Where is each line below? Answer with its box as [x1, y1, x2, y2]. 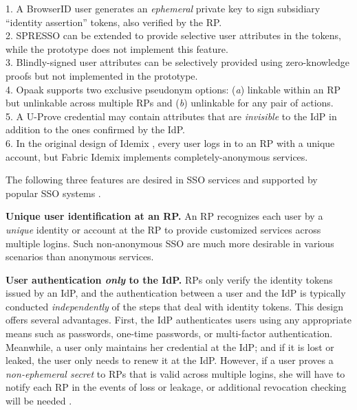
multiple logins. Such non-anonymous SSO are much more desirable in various [6, 236, 334, 250]
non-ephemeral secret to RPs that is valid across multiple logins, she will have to [6, 366, 345, 380]
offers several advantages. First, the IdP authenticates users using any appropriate [6, 312, 351, 327]
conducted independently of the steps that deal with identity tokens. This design [6, 299, 343, 313]
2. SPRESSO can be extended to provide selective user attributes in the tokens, [6, 28, 341, 43]
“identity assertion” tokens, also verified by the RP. [6, 14, 222, 29]
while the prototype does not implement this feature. [6, 41, 228, 56]
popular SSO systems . [6, 185, 101, 200]
